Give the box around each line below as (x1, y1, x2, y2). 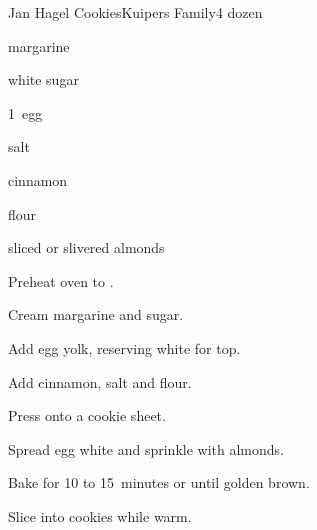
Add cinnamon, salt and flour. (8, 371, 192, 392)
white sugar (8, 69, 79, 90)
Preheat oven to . (8, 270, 114, 291)
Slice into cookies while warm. (8, 505, 192, 526)
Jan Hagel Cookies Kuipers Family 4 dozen (8, 2, 263, 22)
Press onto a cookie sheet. (8, 405, 166, 426)
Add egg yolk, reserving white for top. (8, 337, 241, 358)
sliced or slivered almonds (8, 237, 165, 258)
